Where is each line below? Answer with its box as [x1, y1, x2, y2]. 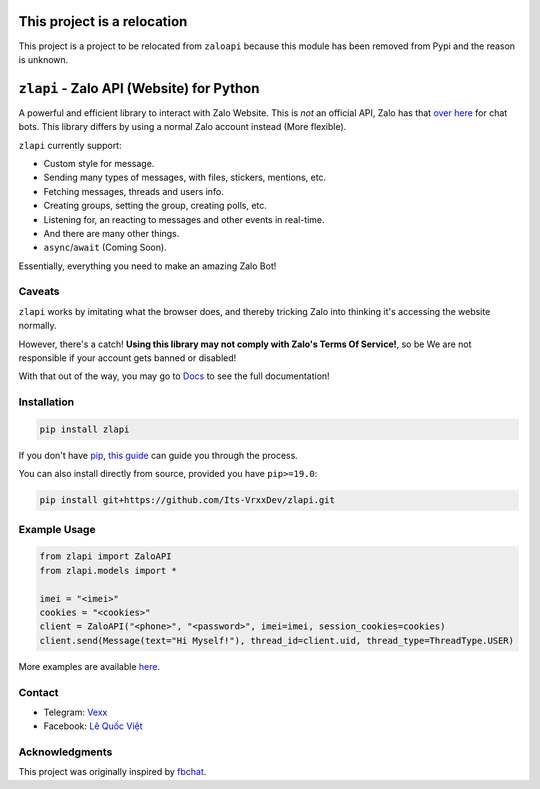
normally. [18, 320, 57, 332]
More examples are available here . [18, 660, 160, 672]
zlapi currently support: [18, 139, 122, 151]
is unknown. [18, 53, 69, 65]
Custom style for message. [43, 157, 155, 169]
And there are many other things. [43, 227, 180, 239]
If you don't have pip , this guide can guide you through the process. [18, 449, 299, 461]
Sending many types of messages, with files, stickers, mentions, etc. [43, 171, 327, 184]
